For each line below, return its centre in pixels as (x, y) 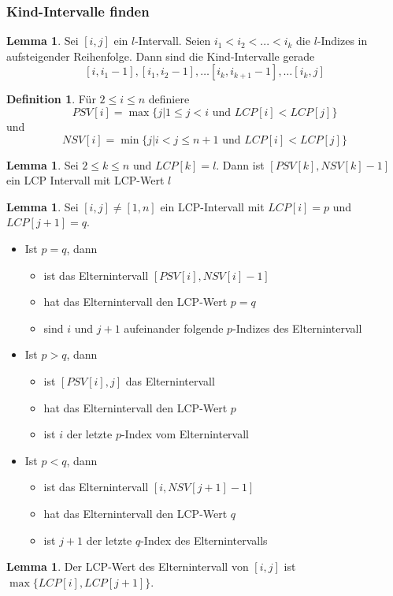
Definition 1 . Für (51, 99)
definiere (169, 99)
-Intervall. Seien (173, 41)
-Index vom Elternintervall (185, 434)
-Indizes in (342, 41)
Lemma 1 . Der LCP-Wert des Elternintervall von (128, 566)
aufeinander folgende (174, 328)
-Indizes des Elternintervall (297, 328)
